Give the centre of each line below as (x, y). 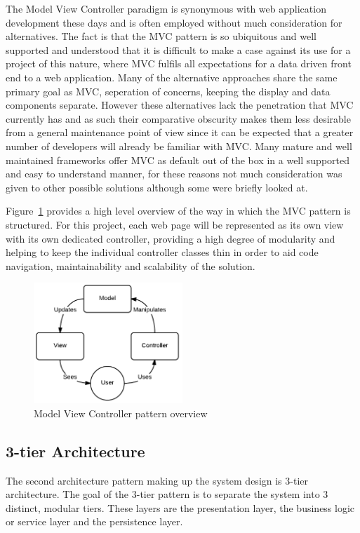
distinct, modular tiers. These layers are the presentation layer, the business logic (180, 507)
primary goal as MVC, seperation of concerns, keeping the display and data (168, 91)
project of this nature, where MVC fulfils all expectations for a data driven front (179, 63)
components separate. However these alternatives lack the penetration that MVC (180, 105)
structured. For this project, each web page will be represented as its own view (175, 224)
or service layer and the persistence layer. (94, 521)
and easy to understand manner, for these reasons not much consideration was (174, 174)
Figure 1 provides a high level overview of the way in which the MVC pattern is (178, 211)
